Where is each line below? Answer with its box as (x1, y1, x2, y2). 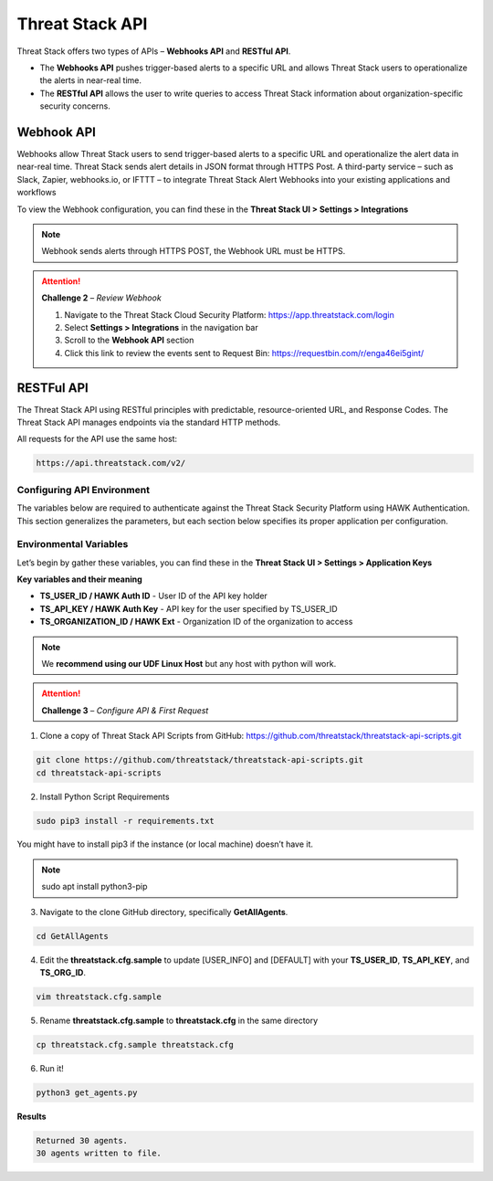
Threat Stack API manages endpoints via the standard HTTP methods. (16, 417, 281, 427)
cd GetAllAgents (36, 931, 110, 941)
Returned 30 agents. (36, 1135, 128, 1145)
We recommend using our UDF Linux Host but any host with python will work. (41, 658, 337, 669)
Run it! (39, 1062, 64, 1073)
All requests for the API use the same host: (16, 434, 178, 445)
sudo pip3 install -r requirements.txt (36, 816, 215, 826)
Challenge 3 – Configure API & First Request (41, 704, 209, 716)
